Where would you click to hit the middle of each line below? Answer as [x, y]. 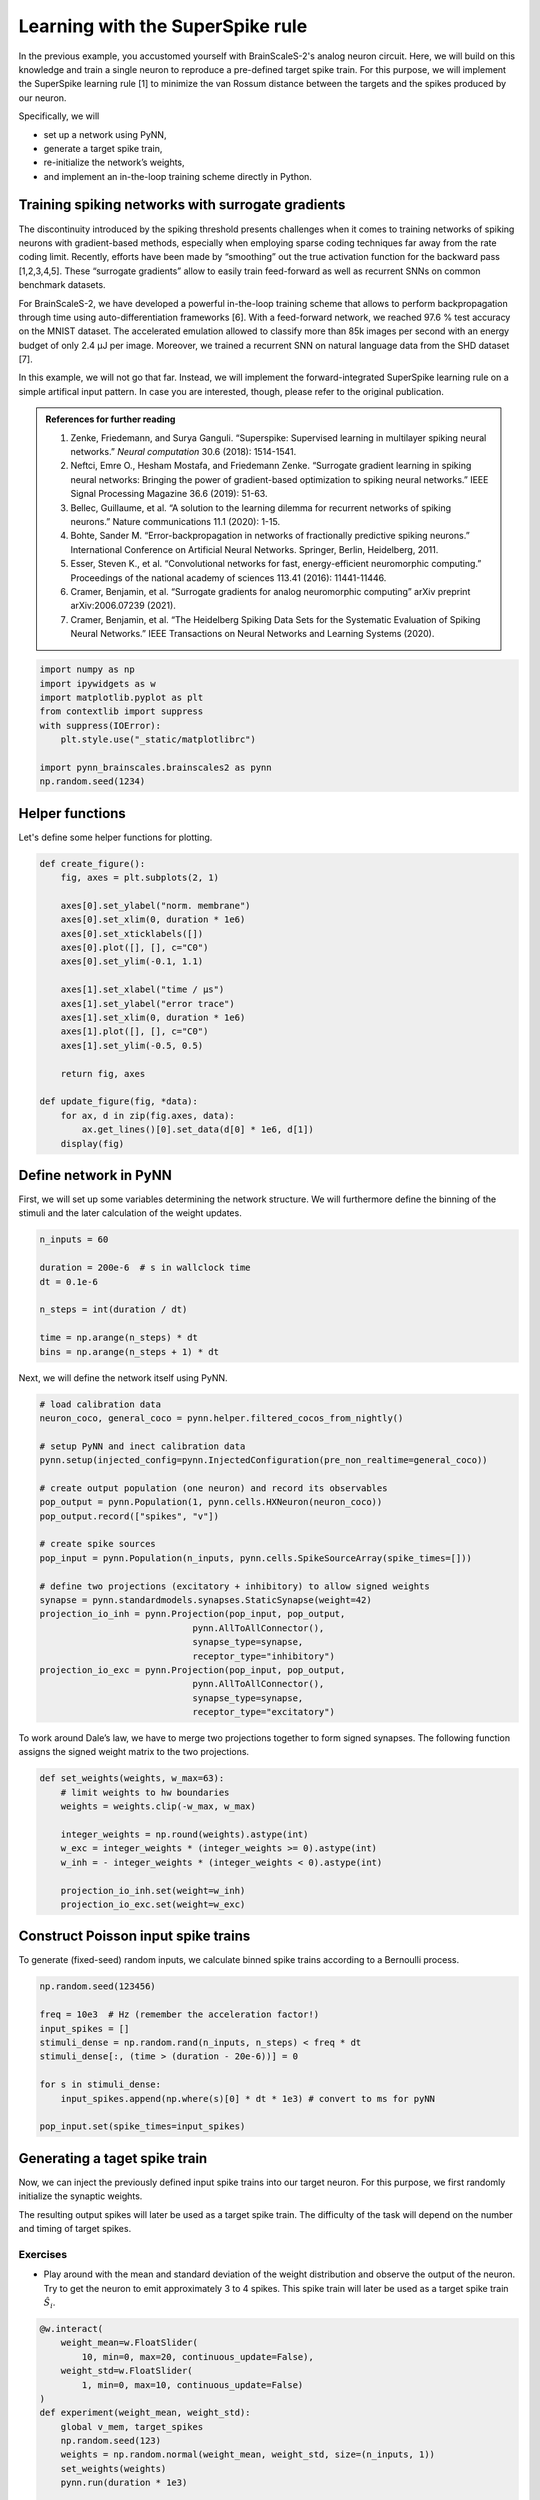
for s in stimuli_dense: [100, 2084]
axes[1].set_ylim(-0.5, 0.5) [132, 1045]
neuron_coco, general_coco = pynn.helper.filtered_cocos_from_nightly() [221, 1418]
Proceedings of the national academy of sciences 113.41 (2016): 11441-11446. [228, 577]
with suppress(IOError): [100, 725]
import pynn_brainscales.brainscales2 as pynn [155, 767]
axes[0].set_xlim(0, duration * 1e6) [153, 919]
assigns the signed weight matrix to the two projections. [134, 1752]
